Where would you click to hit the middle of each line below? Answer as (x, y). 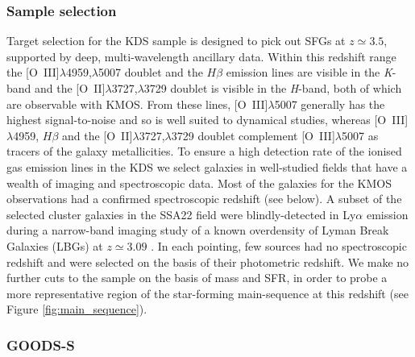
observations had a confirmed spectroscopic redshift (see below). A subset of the (204, 199)
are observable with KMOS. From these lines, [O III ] (137, 104)
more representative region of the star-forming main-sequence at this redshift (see (207, 293)
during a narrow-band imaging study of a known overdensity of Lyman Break (198, 230)
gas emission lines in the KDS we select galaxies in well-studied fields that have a (207, 166)
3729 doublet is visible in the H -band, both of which (273, 88)
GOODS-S (41, 345)
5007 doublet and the (151, 72)
